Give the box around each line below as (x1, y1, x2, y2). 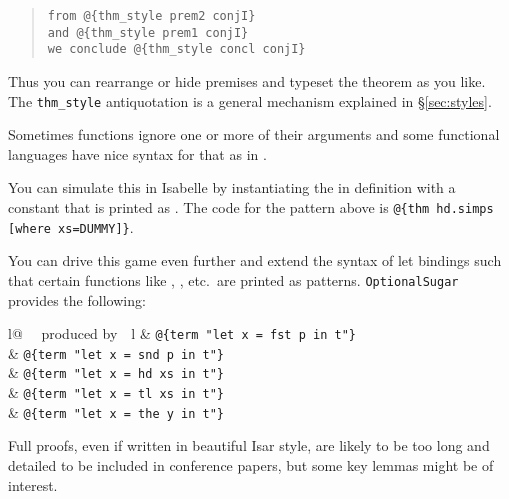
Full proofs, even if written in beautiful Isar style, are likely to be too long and (8, 435, 490, 456)
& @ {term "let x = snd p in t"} (8, 342, 225, 363)
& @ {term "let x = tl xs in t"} (8, 382, 225, 403)
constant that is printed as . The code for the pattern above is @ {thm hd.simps (8, 197, 494, 217)
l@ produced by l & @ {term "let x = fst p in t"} (8, 323, 356, 344)
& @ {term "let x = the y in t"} (8, 401, 225, 422)
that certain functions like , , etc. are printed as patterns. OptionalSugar (8, 269, 459, 290)
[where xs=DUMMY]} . (8, 216, 134, 237)
